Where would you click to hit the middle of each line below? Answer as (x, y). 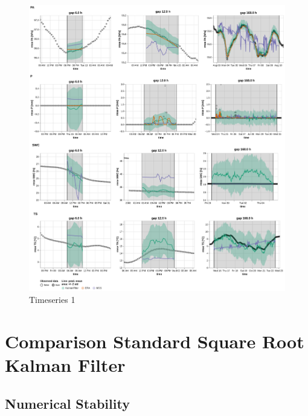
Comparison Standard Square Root (155, 341)
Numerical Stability (67, 403)
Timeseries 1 (52, 300)
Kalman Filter (65, 365)
